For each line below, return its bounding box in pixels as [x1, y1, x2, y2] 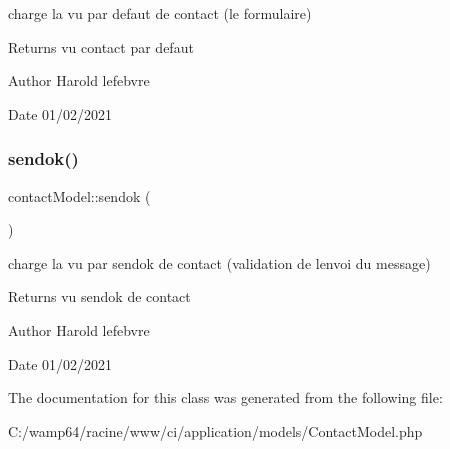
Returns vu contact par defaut [8, 36, 194, 57]
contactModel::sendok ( [8, 185, 151, 206]
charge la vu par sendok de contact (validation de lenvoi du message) [8, 252, 431, 273]
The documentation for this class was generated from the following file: [8, 387, 443, 408]
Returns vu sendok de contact [8, 286, 191, 307]
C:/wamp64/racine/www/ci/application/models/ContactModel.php [8, 420, 423, 441]
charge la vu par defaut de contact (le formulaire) [8, 3, 312, 23]
